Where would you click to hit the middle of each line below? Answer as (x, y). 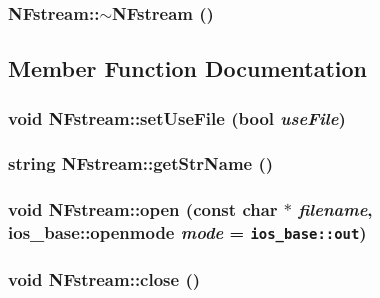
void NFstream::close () (104, 278)
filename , (335, 209)
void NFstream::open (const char (143, 209)
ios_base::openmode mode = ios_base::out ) (187, 232)
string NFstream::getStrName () (141, 163)
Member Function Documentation (188, 68)
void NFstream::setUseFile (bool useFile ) (177, 117)
